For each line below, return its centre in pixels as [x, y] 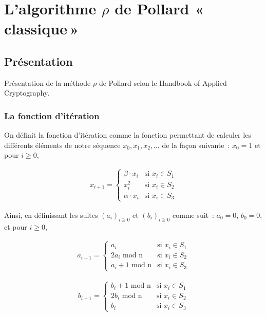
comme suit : [193, 215]
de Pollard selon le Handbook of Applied [163, 82]
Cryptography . [27, 93]
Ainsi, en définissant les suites [51, 215]
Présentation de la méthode [47, 82]
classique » [42, 29]
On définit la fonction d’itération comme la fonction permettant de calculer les [128, 135]
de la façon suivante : [196, 145]
